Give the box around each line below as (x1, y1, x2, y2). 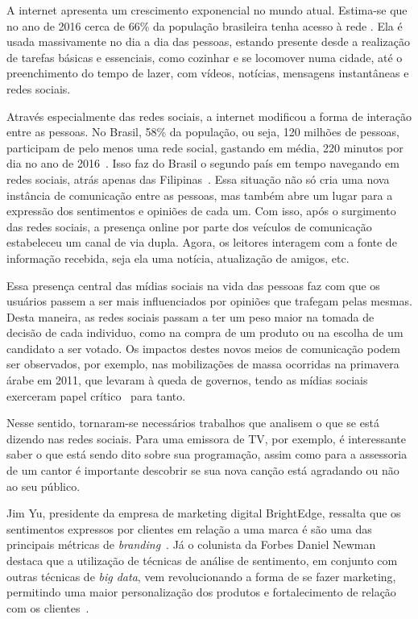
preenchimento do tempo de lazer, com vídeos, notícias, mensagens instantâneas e (6, 64, 409, 81)
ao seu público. (6, 477, 81, 494)
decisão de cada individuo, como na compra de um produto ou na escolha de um (6, 324, 404, 341)
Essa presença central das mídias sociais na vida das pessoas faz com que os (6, 276, 380, 293)
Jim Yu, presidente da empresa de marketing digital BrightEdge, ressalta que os (6, 505, 401, 521)
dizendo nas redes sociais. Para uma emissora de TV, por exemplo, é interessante (6, 430, 406, 447)
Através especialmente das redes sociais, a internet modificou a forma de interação (6, 107, 412, 124)
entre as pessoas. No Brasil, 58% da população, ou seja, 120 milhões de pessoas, (6, 123, 399, 140)
